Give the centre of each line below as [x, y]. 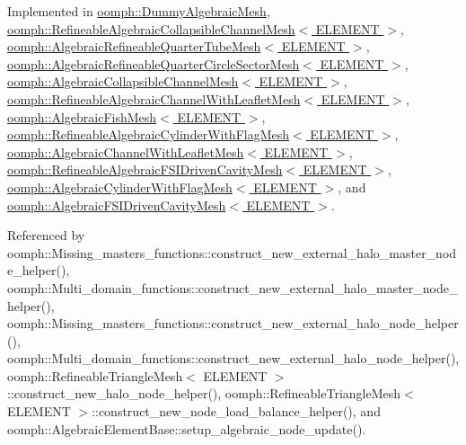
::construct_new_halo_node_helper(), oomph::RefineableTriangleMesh [204, 393]
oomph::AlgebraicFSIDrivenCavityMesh [117, 205]
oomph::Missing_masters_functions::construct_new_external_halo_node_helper [233, 323]
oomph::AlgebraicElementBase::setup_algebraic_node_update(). [187, 428]
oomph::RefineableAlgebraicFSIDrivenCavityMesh [145, 169]
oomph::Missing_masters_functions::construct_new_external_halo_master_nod [232, 252]
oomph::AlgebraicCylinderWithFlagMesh [120, 187]
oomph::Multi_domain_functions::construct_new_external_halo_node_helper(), [233, 358]
